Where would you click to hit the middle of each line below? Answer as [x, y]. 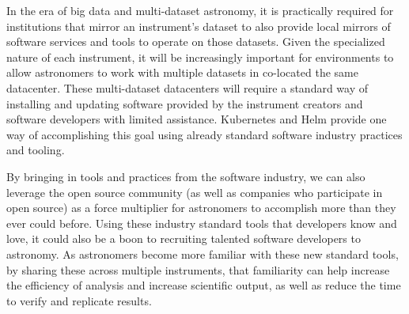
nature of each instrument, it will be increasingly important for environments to [200, 57]
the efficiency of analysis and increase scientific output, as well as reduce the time [204, 285]
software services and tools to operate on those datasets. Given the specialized [196, 42]
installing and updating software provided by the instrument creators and [185, 103]
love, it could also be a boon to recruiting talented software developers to [184, 238]
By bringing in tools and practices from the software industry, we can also [186, 176]
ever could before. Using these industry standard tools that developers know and [202, 223]
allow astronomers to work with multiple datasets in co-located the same [182, 72]
